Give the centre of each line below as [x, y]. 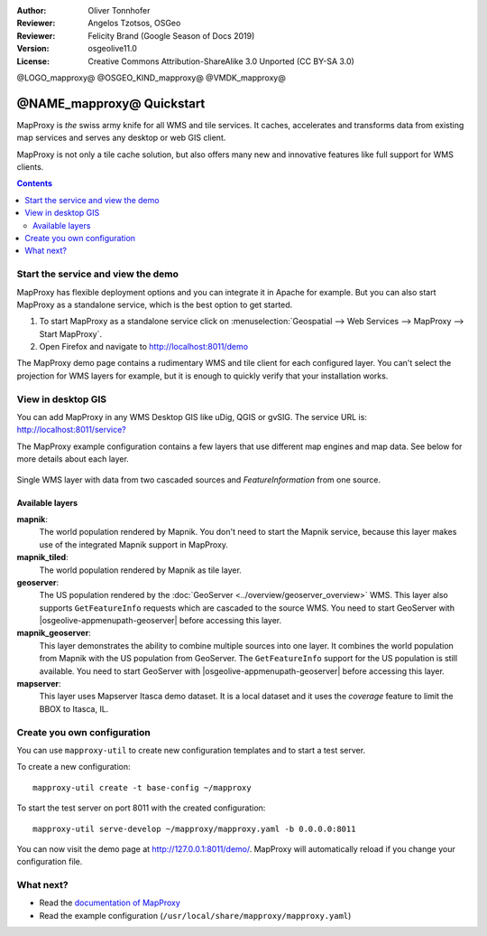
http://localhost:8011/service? [71, 430]
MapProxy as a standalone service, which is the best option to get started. [155, 304]
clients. [30, 167]
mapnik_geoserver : [54, 633]
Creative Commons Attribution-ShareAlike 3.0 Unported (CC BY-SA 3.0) [221, 61]
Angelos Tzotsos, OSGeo [134, 23]
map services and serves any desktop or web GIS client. [121, 138]
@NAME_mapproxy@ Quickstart [111, 103]
